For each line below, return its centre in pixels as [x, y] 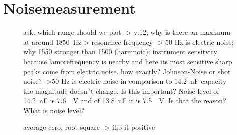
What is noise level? [54, 110]
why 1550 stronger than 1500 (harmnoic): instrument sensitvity [120, 52]
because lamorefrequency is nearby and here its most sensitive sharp [128, 61]
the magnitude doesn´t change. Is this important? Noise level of [121, 90]
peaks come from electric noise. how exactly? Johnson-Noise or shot [127, 71]
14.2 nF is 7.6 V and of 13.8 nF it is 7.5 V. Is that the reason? [125, 100]
